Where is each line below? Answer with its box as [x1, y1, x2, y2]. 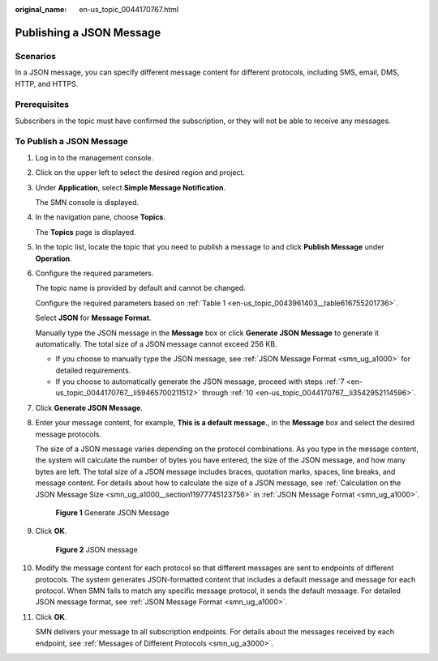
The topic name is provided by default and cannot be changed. [35, 284, 247, 293]
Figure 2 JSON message [55, 544, 138, 554]
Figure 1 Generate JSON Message [55, 507, 170, 518]
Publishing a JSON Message [15, 25, 161, 40]
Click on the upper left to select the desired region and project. [35, 168, 245, 177]
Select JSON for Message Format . [35, 313, 152, 323]
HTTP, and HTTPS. [15, 79, 79, 88]
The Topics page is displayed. [35, 227, 137, 237]
